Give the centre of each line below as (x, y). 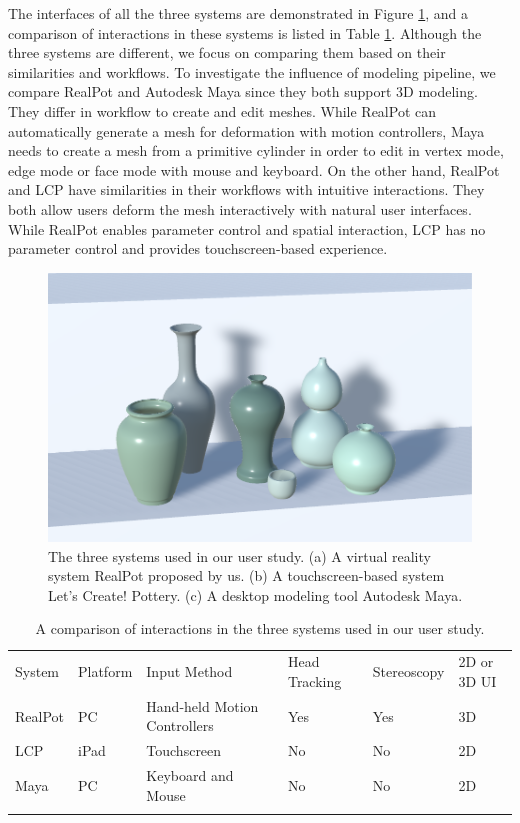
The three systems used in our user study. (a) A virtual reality (239, 555)
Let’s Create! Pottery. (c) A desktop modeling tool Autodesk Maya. (255, 594)
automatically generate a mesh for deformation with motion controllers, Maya (246, 130)
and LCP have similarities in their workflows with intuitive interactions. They (246, 189)
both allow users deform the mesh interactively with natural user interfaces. (240, 208)
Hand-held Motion (202, 705)
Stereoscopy (408, 671)
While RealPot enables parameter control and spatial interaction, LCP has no (247, 228)
